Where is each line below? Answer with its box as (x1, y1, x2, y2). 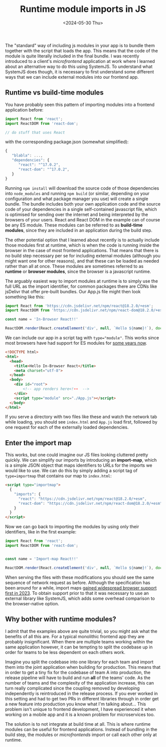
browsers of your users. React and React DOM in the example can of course (5, 216, 161, 222)
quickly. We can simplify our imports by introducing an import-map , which (5, 457, 157, 463)
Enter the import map (5, 438, 72, 447)
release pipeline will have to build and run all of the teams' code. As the (5, 675, 151, 681)
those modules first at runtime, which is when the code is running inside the (5, 242, 160, 248)
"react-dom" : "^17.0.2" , (18, 167, 70, 172)
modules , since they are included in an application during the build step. (5, 227, 153, 233)
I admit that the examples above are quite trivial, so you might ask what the (5, 628, 158, 634)
